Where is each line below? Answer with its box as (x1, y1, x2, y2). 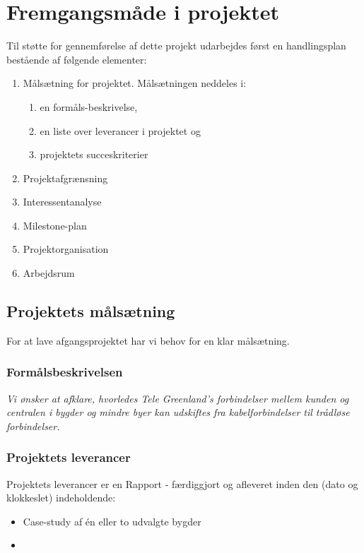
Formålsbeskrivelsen (6, 363, 123, 381)
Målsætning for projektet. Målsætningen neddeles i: (23, 76, 247, 90)
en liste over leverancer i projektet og (40, 123, 201, 138)
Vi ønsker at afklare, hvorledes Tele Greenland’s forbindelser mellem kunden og (6, 391, 349, 405)
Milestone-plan (23, 218, 87, 232)
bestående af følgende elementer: (6, 52, 147, 66)
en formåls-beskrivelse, (40, 99, 138, 114)
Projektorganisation (23, 242, 109, 256)
